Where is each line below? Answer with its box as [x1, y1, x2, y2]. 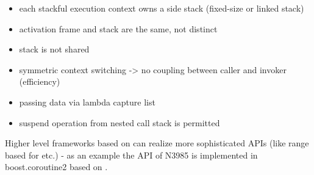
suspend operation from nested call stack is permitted [19, 116, 220, 129]
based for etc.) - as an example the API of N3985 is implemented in [5, 148, 258, 161]
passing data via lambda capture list [19, 95, 155, 108]
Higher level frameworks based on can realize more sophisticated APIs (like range [5, 137, 309, 149]
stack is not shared [19, 43, 90, 55]
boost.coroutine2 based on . [5, 160, 108, 173]
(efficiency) [19, 75, 60, 88]
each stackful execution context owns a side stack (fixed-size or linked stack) [19, 2, 304, 14]
